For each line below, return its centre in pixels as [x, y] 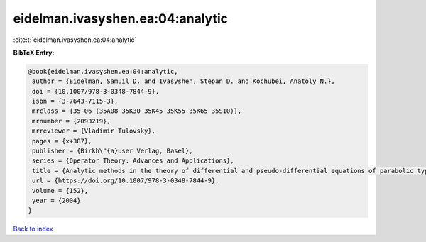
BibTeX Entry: [34, 53]
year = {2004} [56, 200]
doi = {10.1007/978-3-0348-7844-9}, [96, 91]
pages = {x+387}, [62, 141]
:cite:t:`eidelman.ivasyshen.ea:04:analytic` [75, 40]
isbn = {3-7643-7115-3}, [75, 101]
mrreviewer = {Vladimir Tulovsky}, [94, 131]
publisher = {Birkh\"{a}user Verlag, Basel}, [113, 151]
